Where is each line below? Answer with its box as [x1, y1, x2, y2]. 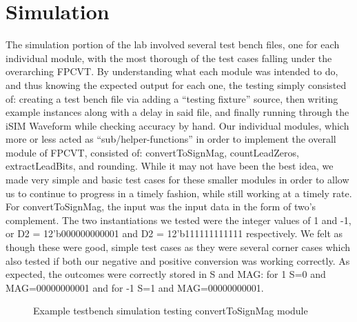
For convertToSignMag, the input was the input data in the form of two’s [6, 199, 316, 214]
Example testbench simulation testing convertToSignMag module [33, 303, 308, 318]
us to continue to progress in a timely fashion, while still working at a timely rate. [6, 185, 352, 200]
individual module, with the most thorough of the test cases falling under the [6, 50, 332, 65]
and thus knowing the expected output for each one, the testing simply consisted [6, 77, 347, 92]
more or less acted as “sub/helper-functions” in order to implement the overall [6, 132, 336, 146]
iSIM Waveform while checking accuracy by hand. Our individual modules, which [6, 118, 349, 132]
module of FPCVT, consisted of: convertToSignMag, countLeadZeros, [6, 145, 299, 159]
